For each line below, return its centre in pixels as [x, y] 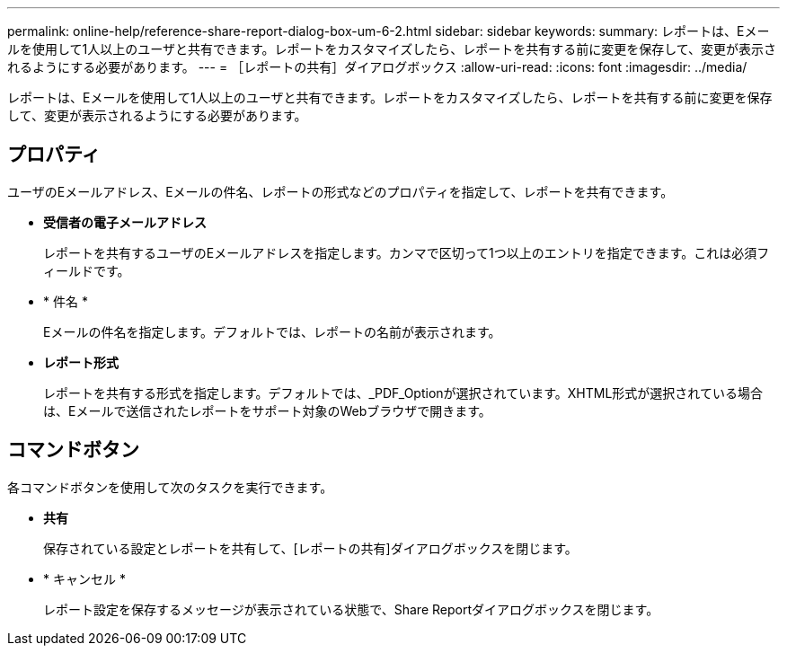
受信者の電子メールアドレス [125, 222]
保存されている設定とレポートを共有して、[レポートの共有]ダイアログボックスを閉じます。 [310, 548]
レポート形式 [81, 362]
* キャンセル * [84, 578]
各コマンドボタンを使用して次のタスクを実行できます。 [170, 487]
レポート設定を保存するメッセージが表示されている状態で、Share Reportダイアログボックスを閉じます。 [351, 609]
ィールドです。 [87, 270]
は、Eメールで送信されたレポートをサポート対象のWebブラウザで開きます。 [267, 410]
